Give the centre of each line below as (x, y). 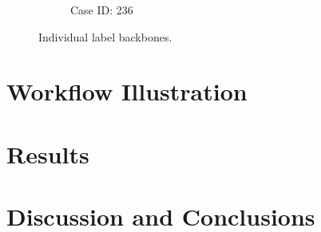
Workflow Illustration (127, 91)
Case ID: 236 (102, 10)
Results (48, 153)
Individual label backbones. (105, 36)
